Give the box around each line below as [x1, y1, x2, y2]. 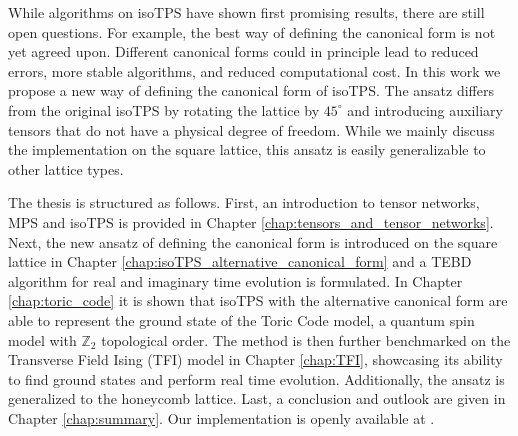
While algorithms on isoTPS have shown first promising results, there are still [8, 2, 485, 22]
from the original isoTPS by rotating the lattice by [8, 99, 320, 120]
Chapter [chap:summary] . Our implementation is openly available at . [8, 407, 435, 428]
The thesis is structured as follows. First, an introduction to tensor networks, [8, 192, 480, 213]
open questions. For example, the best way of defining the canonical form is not [8, 21, 496, 42]
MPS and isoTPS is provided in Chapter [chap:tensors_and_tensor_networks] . [8, 211, 494, 232]
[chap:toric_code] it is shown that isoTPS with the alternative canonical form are [8, 290, 508, 311]
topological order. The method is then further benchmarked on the [101, 329, 511, 350]
